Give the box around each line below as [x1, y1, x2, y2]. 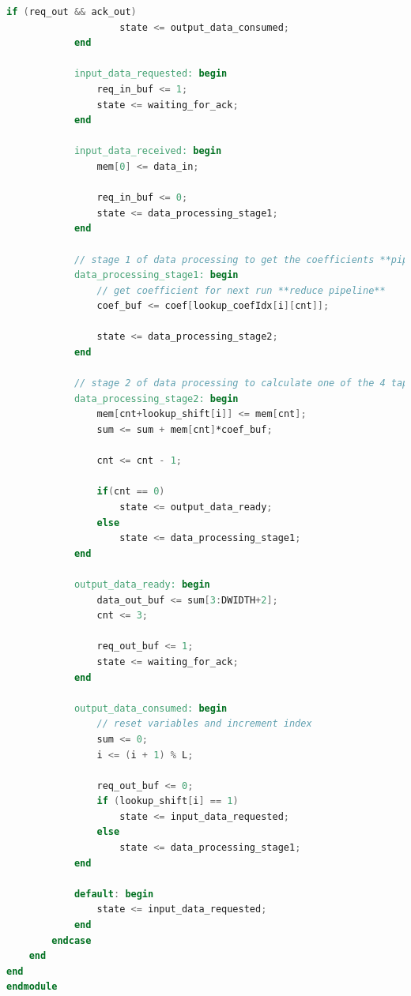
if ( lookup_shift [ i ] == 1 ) [96, 795, 239, 807]
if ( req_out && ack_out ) [6, 6, 137, 17]
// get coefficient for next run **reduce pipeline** [96, 284, 386, 296]
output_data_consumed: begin [74, 702, 228, 714]
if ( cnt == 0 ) [96, 486, 165, 498]
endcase [51, 934, 92, 946]
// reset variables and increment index [96, 718, 312, 730]
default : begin [74, 888, 154, 900]
